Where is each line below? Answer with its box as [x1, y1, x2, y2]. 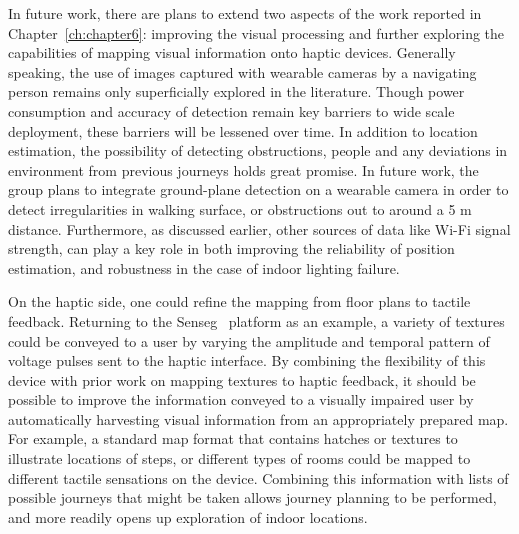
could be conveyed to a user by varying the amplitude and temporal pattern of [8, 330, 490, 351]
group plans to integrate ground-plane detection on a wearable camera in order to [8, 179, 509, 200]
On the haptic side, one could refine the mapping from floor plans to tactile [8, 291, 471, 312]
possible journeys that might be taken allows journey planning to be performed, [8, 487, 497, 508]
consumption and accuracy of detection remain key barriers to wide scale [8, 100, 455, 121]
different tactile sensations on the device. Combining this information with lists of [8, 467, 509, 488]
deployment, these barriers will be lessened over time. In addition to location [8, 120, 478, 141]
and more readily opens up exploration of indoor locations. [8, 506, 368, 527]
